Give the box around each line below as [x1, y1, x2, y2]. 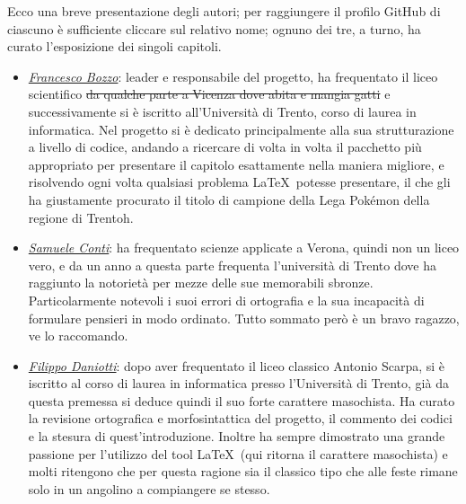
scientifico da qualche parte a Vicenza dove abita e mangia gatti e [28, 84, 391, 103]
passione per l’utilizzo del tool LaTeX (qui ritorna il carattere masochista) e [28, 444, 448, 463]
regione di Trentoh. [28, 208, 134, 226]
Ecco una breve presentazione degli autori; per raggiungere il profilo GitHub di [7, 2, 441, 20]
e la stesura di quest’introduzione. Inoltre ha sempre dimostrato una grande [28, 427, 445, 446]
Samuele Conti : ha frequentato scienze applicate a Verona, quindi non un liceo [28, 238, 460, 257]
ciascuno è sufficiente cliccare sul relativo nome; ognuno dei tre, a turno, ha [7, 19, 421, 38]
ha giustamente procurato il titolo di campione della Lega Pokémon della [28, 190, 430, 208]
